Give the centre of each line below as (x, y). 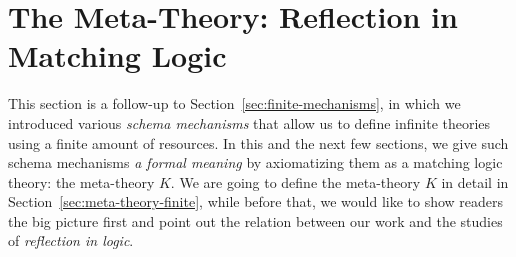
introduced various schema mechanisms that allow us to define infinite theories (249, 122)
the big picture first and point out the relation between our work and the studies (255, 220)
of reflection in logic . (71, 240)
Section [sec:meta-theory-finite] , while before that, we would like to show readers (256, 201)
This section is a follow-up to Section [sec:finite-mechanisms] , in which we (234, 103)
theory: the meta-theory (81, 181)
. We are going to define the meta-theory (295, 181)
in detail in (475, 181)
